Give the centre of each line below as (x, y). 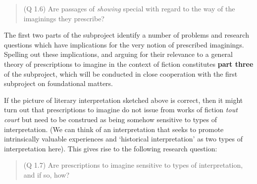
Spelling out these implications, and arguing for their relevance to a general (118, 54)
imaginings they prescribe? (64, 18)
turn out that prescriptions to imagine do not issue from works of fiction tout (121, 110)
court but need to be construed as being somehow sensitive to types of (111, 119)
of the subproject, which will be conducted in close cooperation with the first (121, 73)
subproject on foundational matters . (59, 83)
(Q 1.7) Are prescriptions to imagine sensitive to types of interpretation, (133, 165)
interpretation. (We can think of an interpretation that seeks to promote (114, 129)
